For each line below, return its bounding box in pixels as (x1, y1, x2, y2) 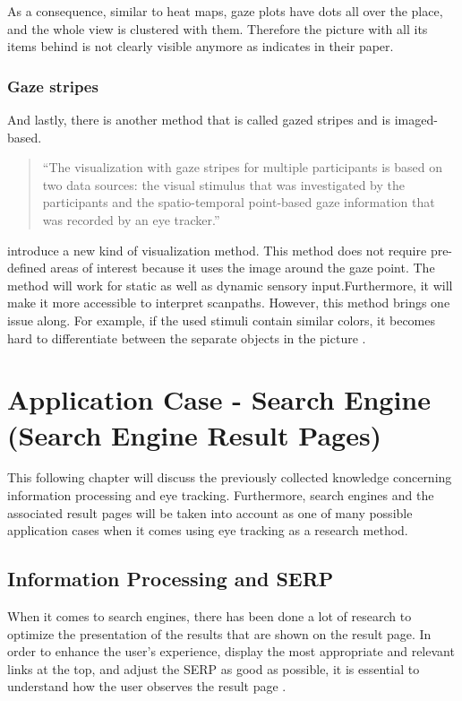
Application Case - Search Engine (7, 381, 432, 418)
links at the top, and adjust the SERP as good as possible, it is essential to (7, 659, 420, 678)
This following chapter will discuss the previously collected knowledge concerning (7, 468, 452, 487)
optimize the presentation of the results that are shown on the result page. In (7, 624, 432, 643)
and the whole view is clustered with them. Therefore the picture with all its (7, 19, 428, 38)
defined (7, 258, 47, 277)
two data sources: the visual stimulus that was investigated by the (42, 175, 406, 194)
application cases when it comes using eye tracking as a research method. (7, 521, 408, 540)
